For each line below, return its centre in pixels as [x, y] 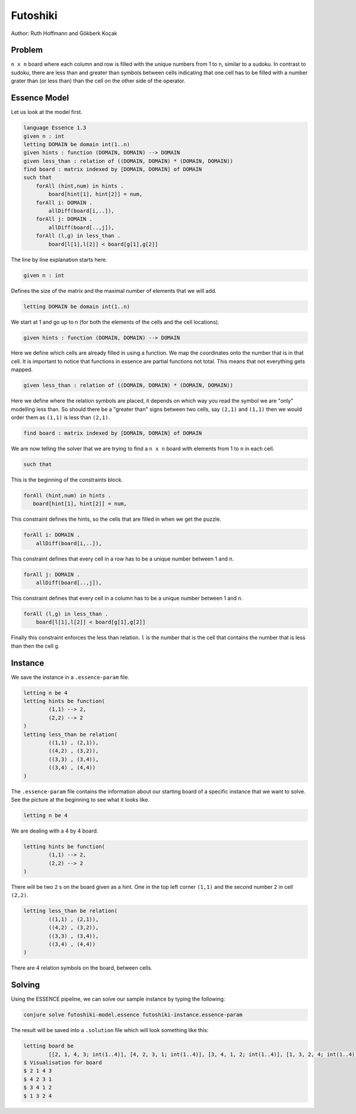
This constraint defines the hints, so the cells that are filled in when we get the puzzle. [116, 519]
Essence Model [40, 98]
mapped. [22, 370]
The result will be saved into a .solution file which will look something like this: [110, 1030]
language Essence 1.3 [55, 128]
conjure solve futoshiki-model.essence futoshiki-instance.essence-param [133, 1015]
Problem [27, 50]
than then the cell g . [35, 646]
